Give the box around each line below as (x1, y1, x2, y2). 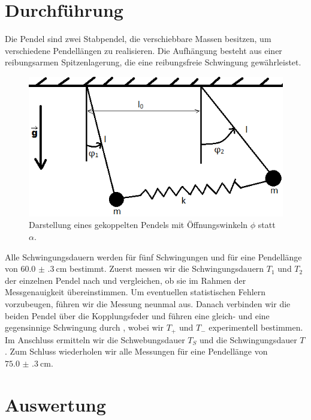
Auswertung (5, 392, 106, 416)
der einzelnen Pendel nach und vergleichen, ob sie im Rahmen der (5, 274, 246, 286)
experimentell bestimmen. (209, 321, 303, 334)
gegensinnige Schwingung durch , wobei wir (5, 321, 164, 334)
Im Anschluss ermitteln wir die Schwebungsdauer (5, 333, 185, 346)
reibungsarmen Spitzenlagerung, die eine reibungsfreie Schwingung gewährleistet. (5, 56, 301, 68)
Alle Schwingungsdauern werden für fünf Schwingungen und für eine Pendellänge (5, 250, 302, 263)
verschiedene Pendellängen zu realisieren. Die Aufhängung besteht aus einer (5, 44, 282, 56)
